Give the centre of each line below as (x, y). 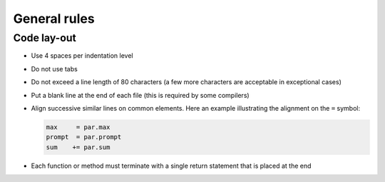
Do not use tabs (54, 69)
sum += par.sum (78, 147)
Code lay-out (45, 38)
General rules (54, 19)
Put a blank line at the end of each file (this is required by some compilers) (140, 95)
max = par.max (78, 127)
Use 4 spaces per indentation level (82, 56)
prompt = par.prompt (84, 137)
